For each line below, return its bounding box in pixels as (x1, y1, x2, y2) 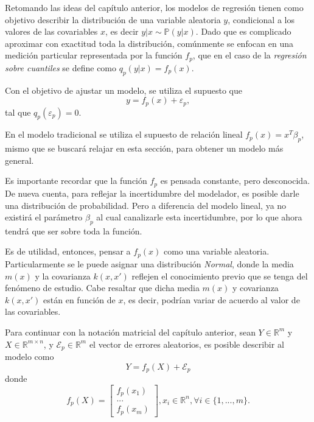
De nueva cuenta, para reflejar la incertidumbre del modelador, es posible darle (5, 186, 299, 199)
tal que (5, 105, 31, 118)
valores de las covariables (5, 25, 98, 38)
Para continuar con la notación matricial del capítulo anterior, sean (5, 325, 256, 338)
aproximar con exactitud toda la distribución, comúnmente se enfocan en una (5, 37, 293, 49)
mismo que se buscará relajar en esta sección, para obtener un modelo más (5, 142, 284, 155)
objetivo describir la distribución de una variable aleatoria (5, 13, 221, 26)
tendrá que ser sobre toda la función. (5, 224, 142, 237)
